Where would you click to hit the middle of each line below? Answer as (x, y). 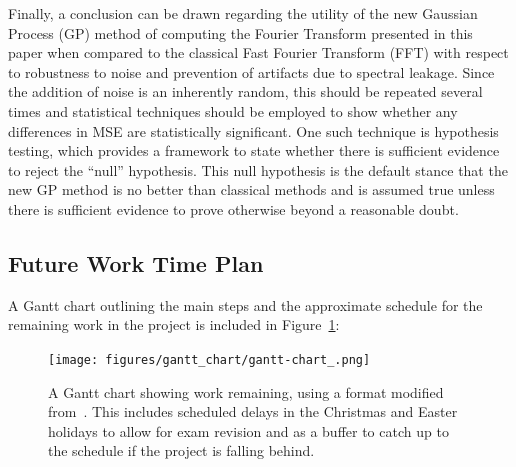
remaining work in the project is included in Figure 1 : (174, 324)
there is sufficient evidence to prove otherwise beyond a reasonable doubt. (233, 208)
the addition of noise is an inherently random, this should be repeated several (245, 91)
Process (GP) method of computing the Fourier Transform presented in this (240, 32)
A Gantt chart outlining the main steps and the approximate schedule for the (245, 304)
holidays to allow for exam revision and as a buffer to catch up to (248, 430)
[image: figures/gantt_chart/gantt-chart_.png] (209, 359)
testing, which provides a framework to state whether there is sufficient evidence (254, 150)
